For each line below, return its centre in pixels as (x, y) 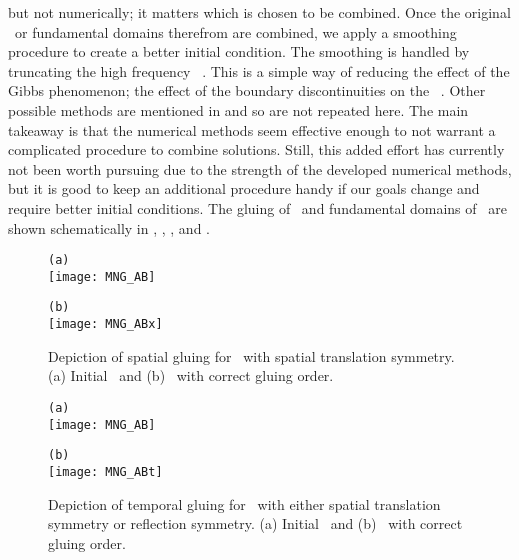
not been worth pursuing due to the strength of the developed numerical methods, (260, 168)
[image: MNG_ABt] (105, 471)
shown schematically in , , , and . (109, 227)
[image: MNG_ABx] (105, 324)
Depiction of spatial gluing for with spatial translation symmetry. (251, 355)
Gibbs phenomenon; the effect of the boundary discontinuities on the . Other (247, 90)
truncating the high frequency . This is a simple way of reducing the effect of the (259, 70)
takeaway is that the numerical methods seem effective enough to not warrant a (252, 129)
